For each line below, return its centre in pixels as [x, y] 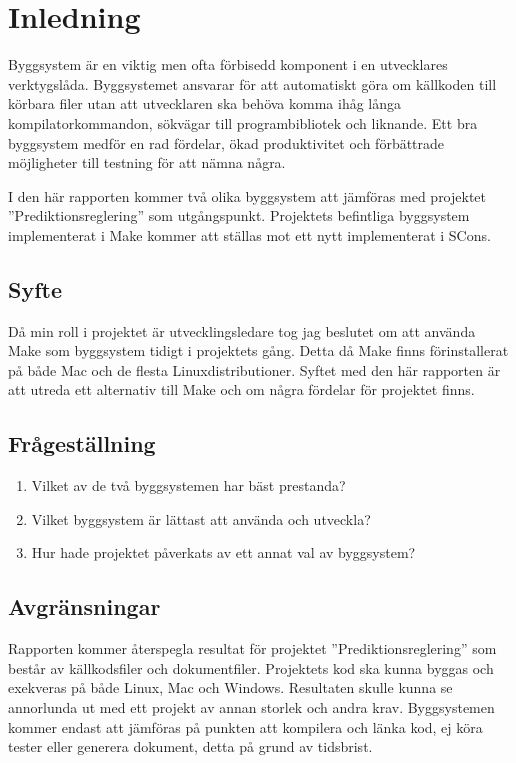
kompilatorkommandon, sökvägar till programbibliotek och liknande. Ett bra [243, 122]
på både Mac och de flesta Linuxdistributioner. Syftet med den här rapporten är [254, 369]
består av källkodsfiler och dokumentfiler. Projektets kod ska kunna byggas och [251, 667]
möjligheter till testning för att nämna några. [147, 162]
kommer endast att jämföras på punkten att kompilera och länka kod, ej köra [245, 726]
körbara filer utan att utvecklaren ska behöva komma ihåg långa [205, 103]
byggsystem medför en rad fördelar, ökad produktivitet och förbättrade [226, 142]
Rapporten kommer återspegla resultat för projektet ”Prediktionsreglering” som [252, 648]
